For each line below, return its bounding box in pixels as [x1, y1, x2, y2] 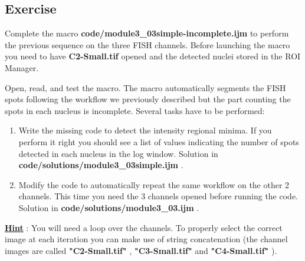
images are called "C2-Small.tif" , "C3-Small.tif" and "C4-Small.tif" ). [5, 244, 277, 256]
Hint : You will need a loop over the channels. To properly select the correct [5, 221, 283, 233]
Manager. [5, 61, 39, 73]
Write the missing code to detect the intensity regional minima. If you [18, 124, 272, 136]
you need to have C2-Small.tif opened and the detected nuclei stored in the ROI [5, 50, 301, 62]
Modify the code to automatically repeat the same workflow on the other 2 [18, 178, 290, 190]
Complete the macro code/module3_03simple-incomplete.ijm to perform [5, 27, 289, 39]
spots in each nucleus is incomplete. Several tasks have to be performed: [5, 104, 265, 116]
